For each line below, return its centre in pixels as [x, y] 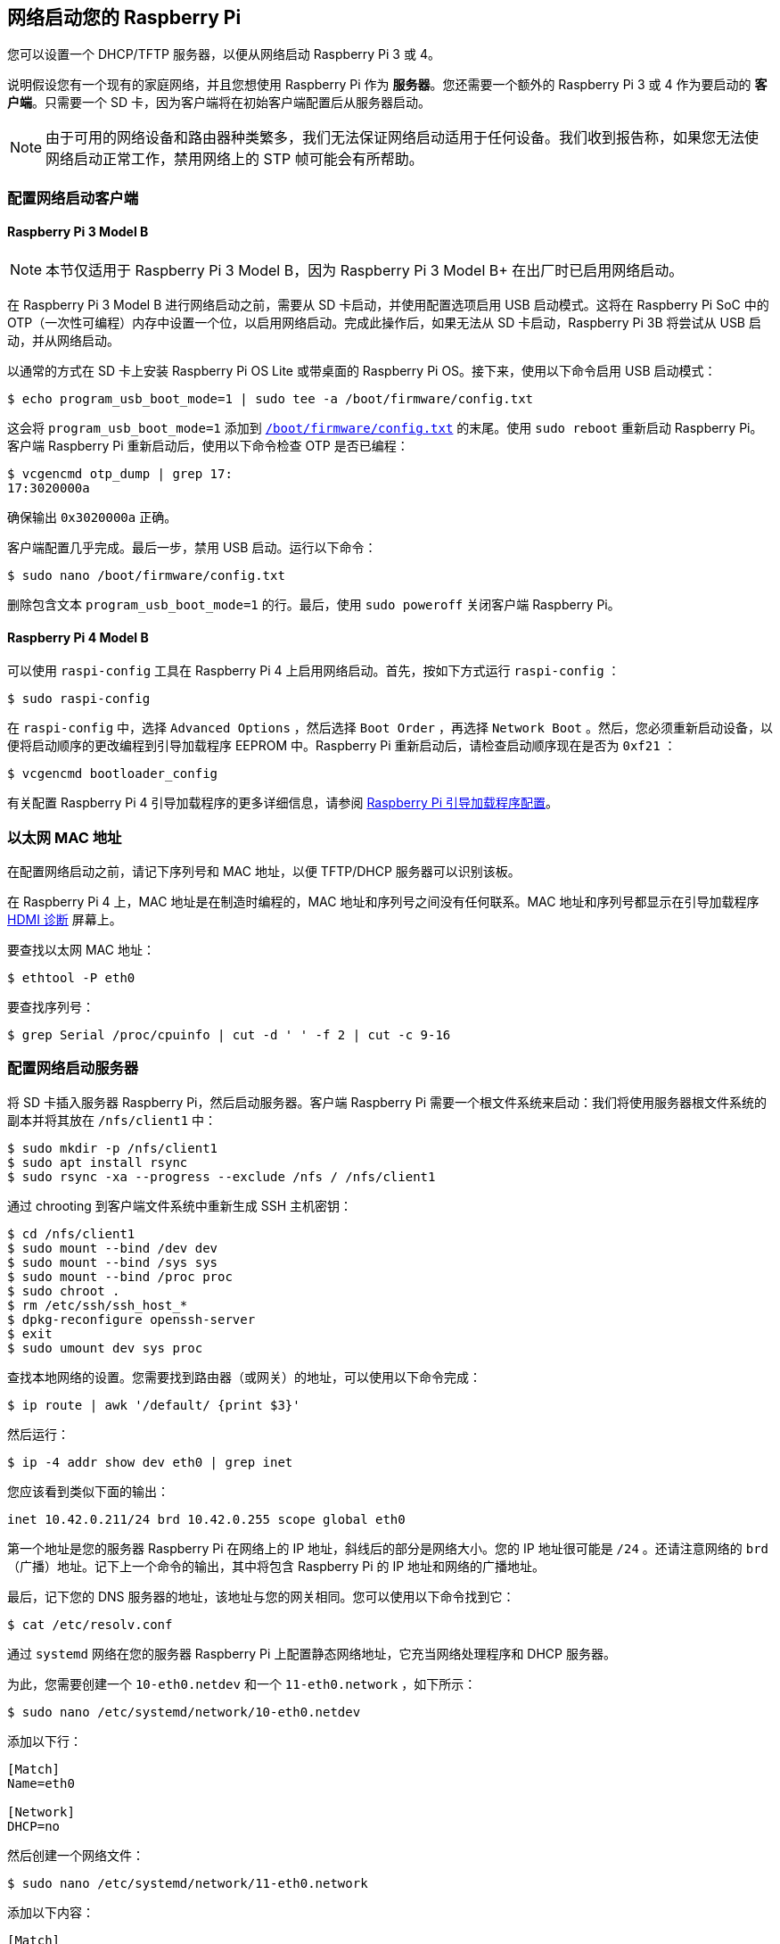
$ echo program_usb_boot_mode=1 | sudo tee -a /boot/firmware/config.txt [271, 399]
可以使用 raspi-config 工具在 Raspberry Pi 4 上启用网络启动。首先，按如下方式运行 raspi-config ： [314, 671]
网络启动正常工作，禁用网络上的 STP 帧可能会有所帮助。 [234, 159]
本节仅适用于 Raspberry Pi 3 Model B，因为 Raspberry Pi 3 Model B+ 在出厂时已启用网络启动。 [365, 271]
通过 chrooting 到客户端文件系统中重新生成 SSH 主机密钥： [180, 1205]
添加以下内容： [51, 1912]
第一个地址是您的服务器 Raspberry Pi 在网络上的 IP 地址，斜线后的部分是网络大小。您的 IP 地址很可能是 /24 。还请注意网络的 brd [388, 1548]
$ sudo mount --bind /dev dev [113, 1248]
